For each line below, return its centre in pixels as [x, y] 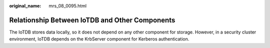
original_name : [25, 6]
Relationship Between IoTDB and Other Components [92, 20]
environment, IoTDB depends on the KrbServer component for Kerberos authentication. [99, 39]
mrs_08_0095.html [68, 6]
